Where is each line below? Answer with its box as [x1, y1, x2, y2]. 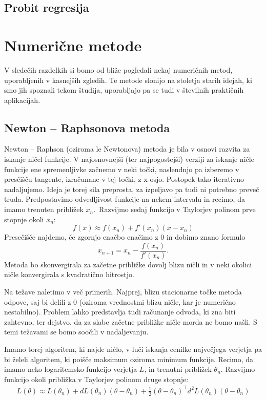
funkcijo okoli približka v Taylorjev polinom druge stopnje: [4, 373, 189, 384]
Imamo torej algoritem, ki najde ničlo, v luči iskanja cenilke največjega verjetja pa [4, 344, 262, 354]
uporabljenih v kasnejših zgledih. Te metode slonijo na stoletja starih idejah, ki [4, 74, 252, 85]
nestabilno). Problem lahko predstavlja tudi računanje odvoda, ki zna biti [4, 306, 236, 317]
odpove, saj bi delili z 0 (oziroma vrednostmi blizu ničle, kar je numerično [4, 296, 236, 307]
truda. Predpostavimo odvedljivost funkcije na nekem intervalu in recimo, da [4, 194, 245, 204]
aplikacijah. [4, 94, 40, 105]
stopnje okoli [4, 214, 44, 224]
